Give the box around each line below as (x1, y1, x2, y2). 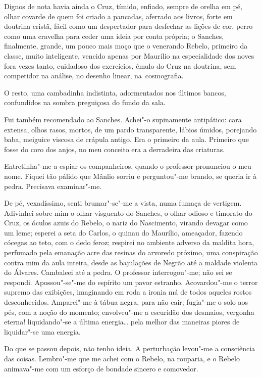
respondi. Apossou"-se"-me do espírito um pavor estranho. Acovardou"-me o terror (4, 276, 258, 287)
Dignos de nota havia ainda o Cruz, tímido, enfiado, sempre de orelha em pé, (4, 1, 242, 11)
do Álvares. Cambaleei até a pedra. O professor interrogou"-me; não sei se (4, 267, 232, 277)
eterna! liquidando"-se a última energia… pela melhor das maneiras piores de (4, 316, 240, 327)
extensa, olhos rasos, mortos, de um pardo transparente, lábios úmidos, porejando (4, 124, 257, 134)
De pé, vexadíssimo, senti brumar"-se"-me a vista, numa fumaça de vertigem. (4, 198, 242, 208)
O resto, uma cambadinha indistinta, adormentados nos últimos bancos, (4, 87, 226, 98)
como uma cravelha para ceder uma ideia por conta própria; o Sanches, (4, 30, 224, 41)
